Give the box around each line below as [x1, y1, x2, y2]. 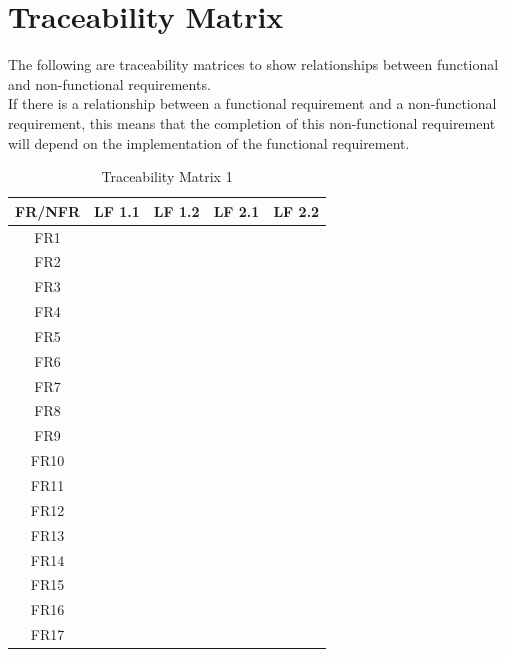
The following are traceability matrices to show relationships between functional [8, 54, 499, 75]
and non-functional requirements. [8, 73, 211, 94]
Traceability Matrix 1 [101, 166, 233, 187]
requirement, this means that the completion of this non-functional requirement [8, 112, 496, 133]
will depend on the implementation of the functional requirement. [8, 132, 410, 153]
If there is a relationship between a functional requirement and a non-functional [8, 93, 497, 114]
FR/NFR [15, 200, 81, 221]
